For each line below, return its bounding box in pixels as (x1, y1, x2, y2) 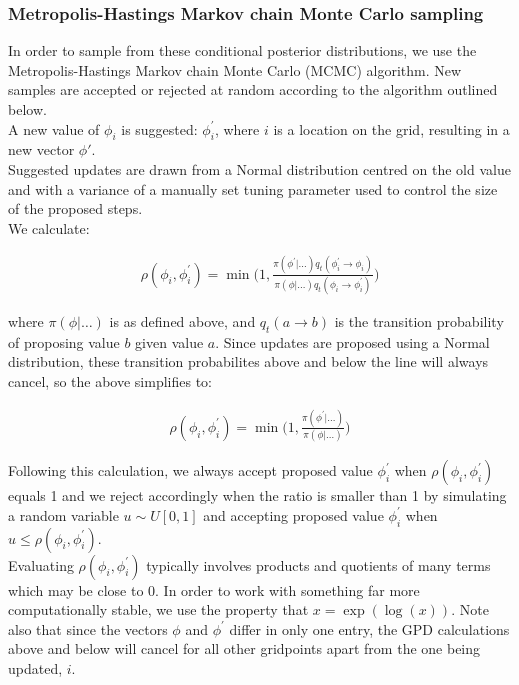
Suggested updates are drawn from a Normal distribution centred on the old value (8, 158, 511, 179)
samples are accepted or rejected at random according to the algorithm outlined (8, 79, 498, 100)
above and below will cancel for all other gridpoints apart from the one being (8, 638, 481, 659)
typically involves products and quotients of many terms (146, 554, 491, 575)
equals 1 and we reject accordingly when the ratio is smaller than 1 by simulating (8, 485, 507, 506)
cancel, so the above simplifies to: (8, 371, 212, 391)
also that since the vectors (8, 618, 168, 639)
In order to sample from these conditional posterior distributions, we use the (8, 40, 477, 61)
